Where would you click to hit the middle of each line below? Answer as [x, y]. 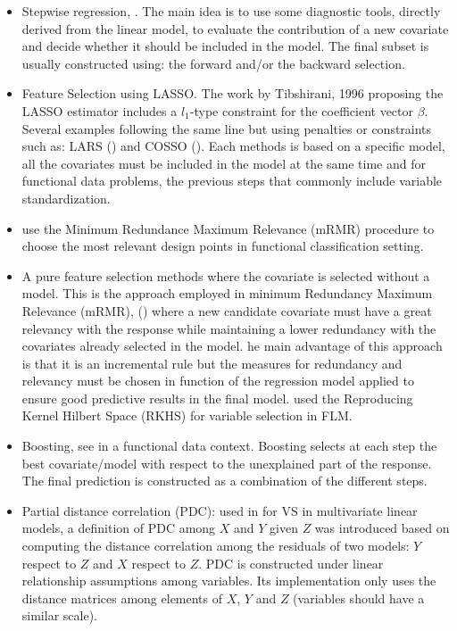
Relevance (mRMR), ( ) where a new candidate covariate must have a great [227, 310]
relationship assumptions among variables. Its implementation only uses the [229, 581]
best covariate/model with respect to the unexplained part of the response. [227, 463]
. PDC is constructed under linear [291, 563]
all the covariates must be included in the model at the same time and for [224, 163]
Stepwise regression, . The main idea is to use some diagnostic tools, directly [231, 11]
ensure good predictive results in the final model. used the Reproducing [217, 398]
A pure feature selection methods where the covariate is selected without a [226, 275]
